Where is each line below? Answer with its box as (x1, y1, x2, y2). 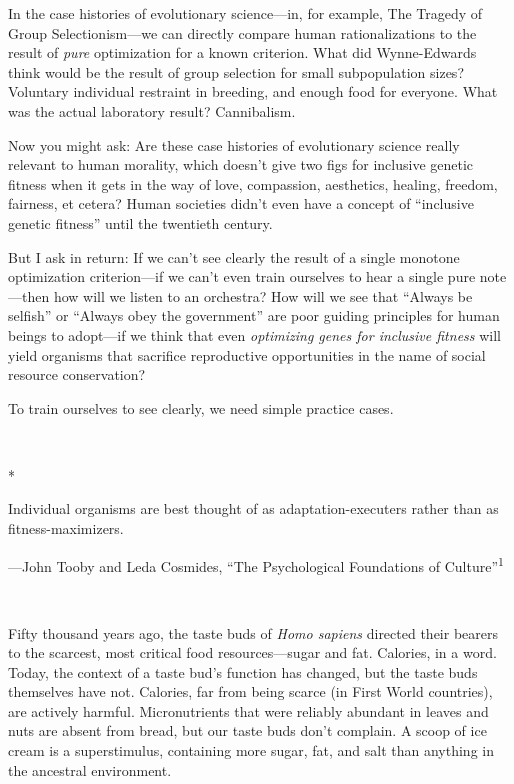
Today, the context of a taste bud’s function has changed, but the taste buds (8, 661, 478, 682)
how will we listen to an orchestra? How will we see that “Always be (53, 285, 473, 306)
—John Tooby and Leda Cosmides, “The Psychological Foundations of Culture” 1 (8, 552, 504, 576)
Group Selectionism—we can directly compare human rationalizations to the (8, 22, 477, 43)
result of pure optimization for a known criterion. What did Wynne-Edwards (8, 42, 477, 63)
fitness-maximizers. (8, 518, 124, 539)
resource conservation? (8, 364, 146, 385)
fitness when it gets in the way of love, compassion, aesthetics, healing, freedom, (8, 173, 498, 194)
